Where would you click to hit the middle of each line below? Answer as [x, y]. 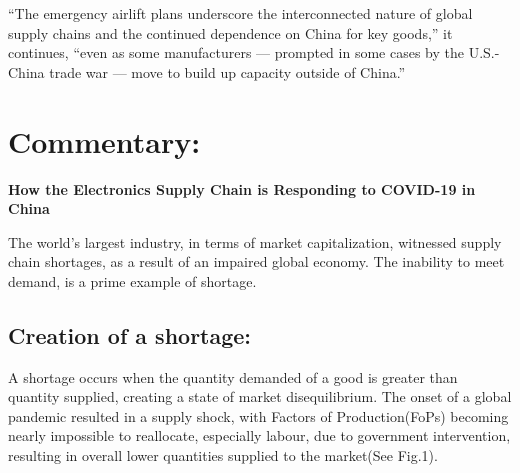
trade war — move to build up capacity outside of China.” [227, 71]
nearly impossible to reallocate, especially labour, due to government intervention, [259, 435]
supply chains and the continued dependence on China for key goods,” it [230, 32]
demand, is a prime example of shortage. [132, 280]
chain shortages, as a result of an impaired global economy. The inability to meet [256, 261]
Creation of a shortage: [130, 334]
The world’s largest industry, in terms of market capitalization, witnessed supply [255, 241]
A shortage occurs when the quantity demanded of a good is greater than [233, 376]
